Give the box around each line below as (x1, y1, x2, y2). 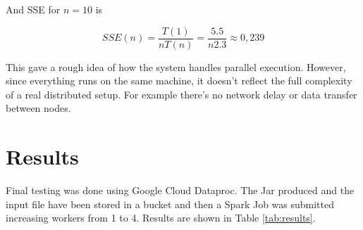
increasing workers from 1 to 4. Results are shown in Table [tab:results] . (6, 210, 316, 225)
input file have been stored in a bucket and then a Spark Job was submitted (6, 196, 335, 211)
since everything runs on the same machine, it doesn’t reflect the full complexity (6, 73, 352, 88)
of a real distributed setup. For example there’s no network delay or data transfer (6, 87, 357, 101)
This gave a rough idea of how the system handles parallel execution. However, (6, 59, 346, 74)
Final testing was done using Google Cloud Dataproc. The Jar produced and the (6, 183, 355, 198)
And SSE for (6, 2, 61, 16)
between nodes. (6, 101, 71, 115)
